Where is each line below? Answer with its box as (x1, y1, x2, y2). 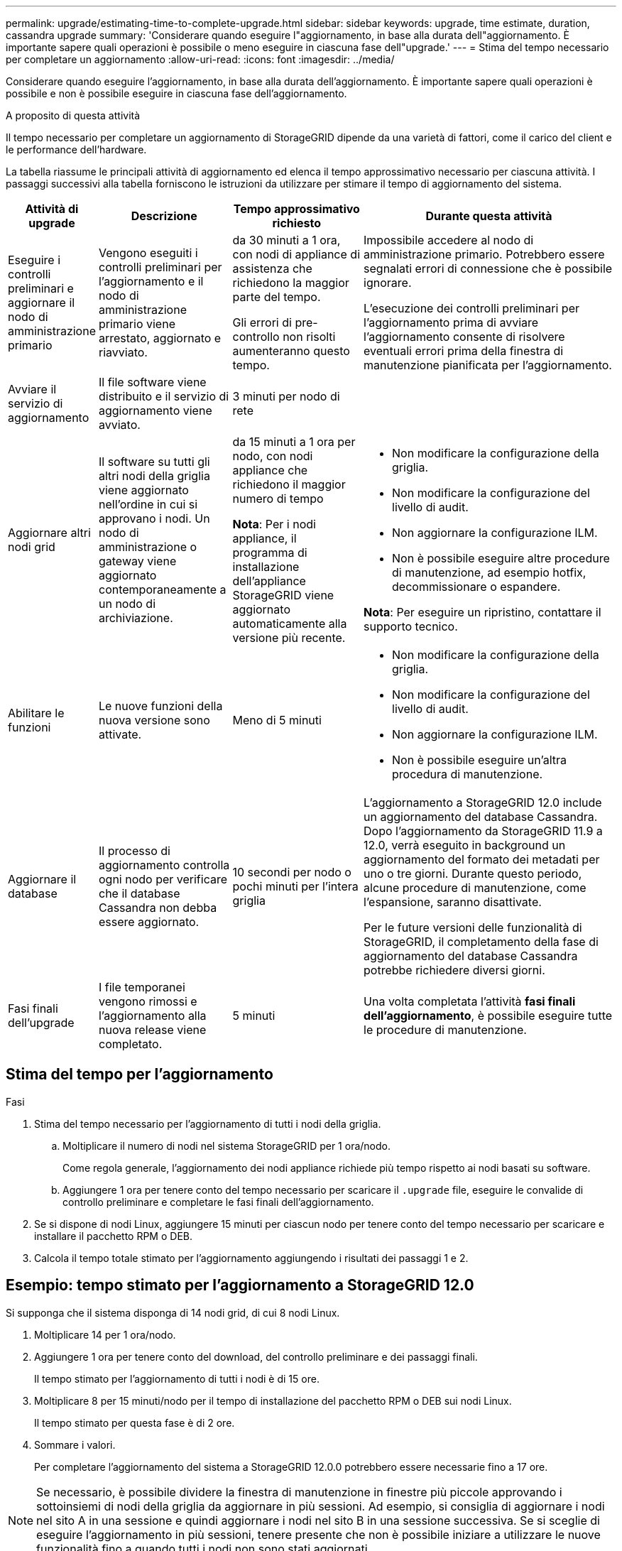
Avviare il (8, 382, 57, 396)
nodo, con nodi (232, 449, 313, 463)
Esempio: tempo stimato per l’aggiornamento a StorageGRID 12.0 (6, 1276, 474, 1295)
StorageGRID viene (232, 588, 334, 602)
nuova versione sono (98, 713, 210, 727)
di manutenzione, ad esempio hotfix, (392, 565, 586, 579)
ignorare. (364, 276, 412, 290)
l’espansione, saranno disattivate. (364, 895, 542, 909)
